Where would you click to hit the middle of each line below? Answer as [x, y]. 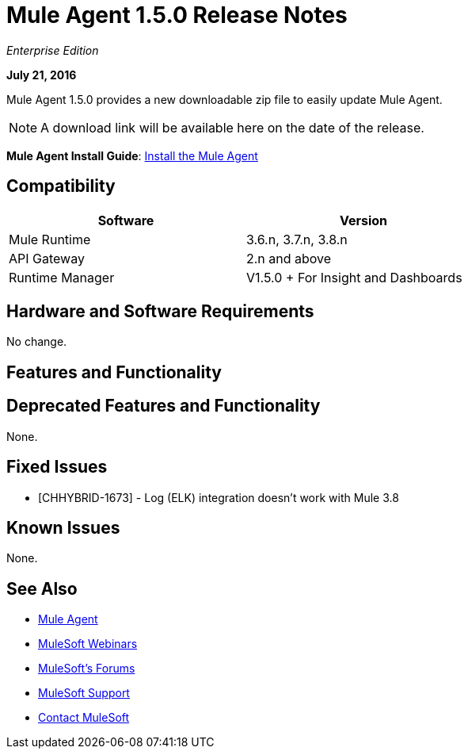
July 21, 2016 [42, 75]
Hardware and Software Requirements [160, 312]
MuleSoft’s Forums [87, 669]
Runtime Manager [62, 277]
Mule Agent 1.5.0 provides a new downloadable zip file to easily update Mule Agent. [224, 99]
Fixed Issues [57, 467]
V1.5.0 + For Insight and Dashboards [354, 277]
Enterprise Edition [53, 50]
